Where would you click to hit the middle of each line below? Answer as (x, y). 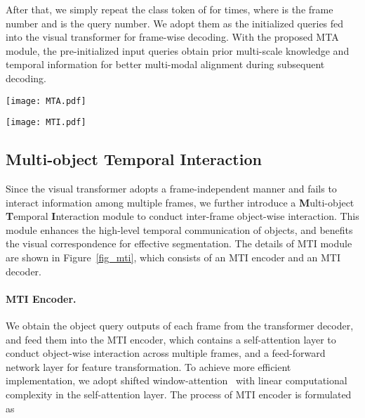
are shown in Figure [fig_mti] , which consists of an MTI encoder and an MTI (173, 257)
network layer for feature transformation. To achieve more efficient (148, 366)
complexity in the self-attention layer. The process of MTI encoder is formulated (179, 394)
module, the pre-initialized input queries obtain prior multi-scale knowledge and (178, 50)
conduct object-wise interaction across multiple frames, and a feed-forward (166, 353)
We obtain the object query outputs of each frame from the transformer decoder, (180, 326)
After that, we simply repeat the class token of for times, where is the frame (170, 9)
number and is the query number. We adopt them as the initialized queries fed (175, 23)
